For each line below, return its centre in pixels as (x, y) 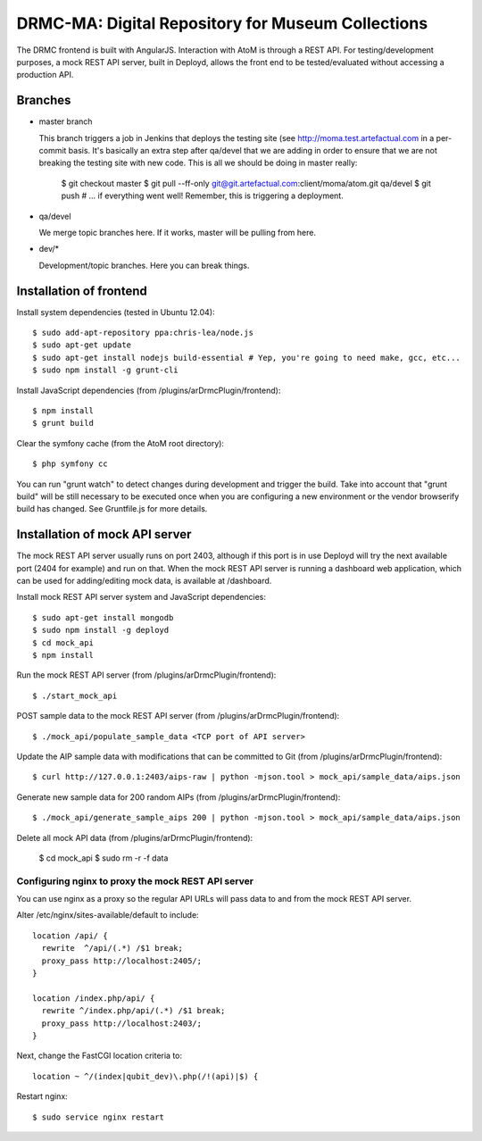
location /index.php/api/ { (94, 998)
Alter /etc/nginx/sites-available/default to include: (108, 915)
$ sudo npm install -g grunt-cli (105, 370)
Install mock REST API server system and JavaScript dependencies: (141, 597)
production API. (45, 75)
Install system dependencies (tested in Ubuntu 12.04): (116, 312)
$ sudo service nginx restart (99, 1117)
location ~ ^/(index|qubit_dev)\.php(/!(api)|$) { (145, 1076)
